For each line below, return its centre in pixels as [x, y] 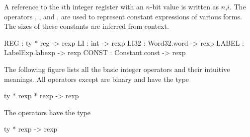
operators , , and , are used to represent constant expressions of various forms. [123, 16]
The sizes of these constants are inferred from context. [86, 26]
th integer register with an [104, 6]
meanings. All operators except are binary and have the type [97, 79]
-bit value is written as [184, 6]
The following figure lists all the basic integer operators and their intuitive [117, 69]
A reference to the [32, 6]
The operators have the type [47, 112]
